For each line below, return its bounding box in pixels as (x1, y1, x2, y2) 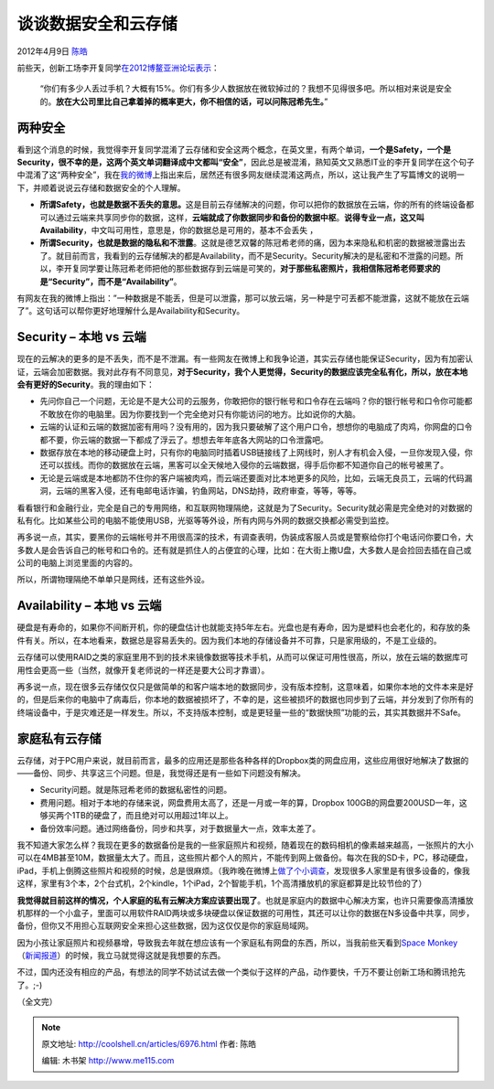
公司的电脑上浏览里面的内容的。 (16, 558, 137, 569)
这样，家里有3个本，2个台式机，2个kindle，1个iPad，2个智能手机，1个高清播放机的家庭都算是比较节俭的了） (16, 878, 427, 889)
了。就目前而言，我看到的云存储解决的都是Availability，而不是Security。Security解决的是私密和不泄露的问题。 (39, 250, 456, 261)
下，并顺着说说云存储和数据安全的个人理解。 (16, 182, 186, 193)
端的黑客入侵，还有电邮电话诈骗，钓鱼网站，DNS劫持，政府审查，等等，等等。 (63, 486, 361, 496)
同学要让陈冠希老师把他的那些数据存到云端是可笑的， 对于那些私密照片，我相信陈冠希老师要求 (79, 263, 433, 274)
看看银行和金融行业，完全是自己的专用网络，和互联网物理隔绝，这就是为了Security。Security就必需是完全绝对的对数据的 (16, 502, 473, 513)
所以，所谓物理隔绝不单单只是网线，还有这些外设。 (16, 574, 209, 585)
